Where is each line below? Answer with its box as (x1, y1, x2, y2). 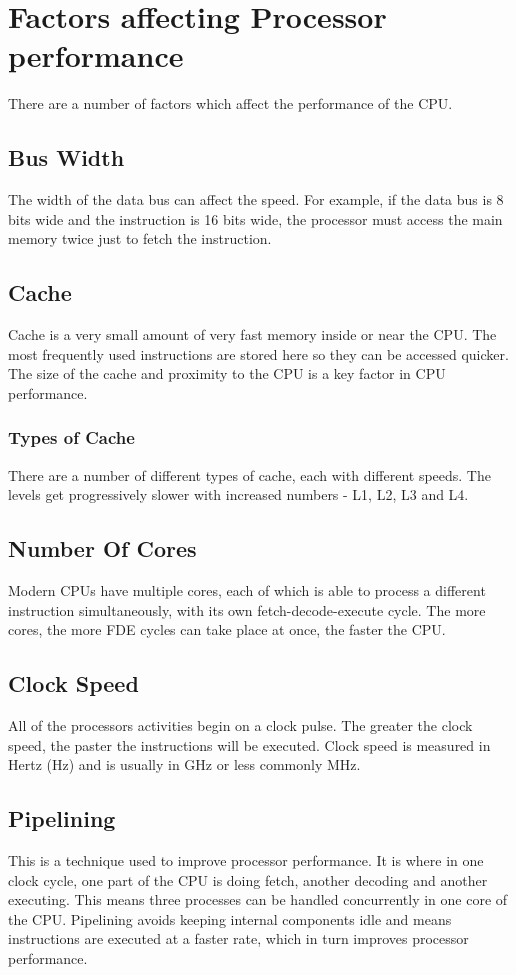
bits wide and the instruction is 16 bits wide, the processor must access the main (8, 208, 503, 229)
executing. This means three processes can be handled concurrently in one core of (8, 889, 508, 910)
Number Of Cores (8, 533, 197, 564)
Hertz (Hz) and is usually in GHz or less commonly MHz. (8, 754, 361, 775)
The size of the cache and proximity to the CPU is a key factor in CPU (8, 363, 446, 384)
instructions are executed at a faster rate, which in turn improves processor (8, 928, 469, 949)
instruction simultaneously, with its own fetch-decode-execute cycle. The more (8, 599, 486, 620)
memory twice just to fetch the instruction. (8, 228, 272, 249)
